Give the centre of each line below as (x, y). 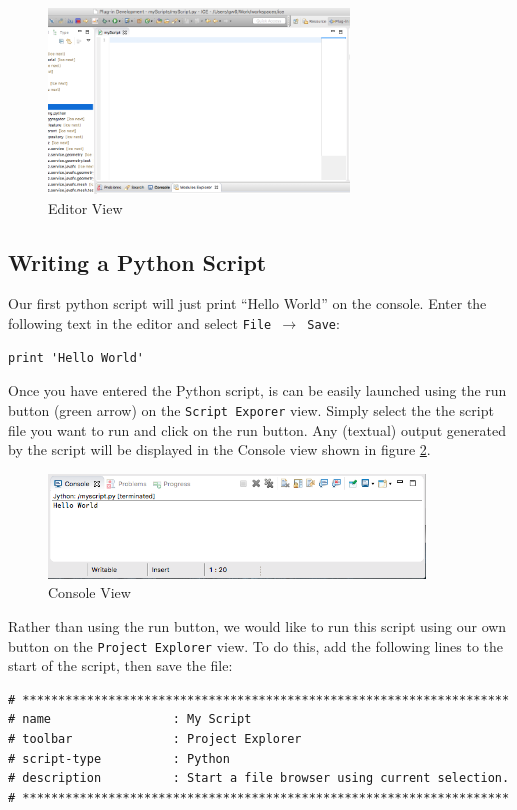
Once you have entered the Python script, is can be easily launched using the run (257, 390)
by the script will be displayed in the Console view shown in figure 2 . (219, 449)
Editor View (85, 207)
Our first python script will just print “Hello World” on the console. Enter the (247, 303)
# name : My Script (130, 719)
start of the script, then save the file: (120, 665)
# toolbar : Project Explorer (155, 739)
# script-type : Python (119, 758)
